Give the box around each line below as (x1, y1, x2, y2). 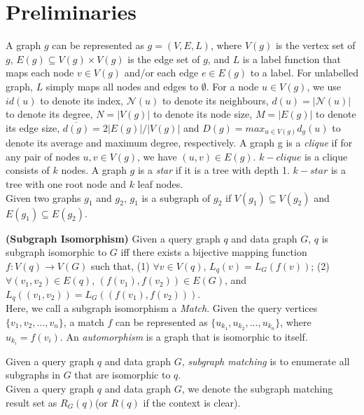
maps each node (6, 65, 74, 80)
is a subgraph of (141, 190, 211, 205)
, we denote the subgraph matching (181, 381, 333, 395)
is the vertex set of (275, 38, 356, 53)
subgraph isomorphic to (6, 245, 107, 259)
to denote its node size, (153, 107, 253, 121)
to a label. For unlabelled (250, 65, 358, 80)
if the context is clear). (143, 395, 241, 409)
